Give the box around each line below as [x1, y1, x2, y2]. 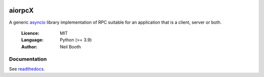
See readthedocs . [9, 66, 45, 72]
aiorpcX [9, 6, 34, 15]
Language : [21, 37, 44, 43]
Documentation [9, 56, 47, 62]
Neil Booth [60, 44, 81, 49]
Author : [21, 44, 38, 49]
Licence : [21, 30, 40, 36]
